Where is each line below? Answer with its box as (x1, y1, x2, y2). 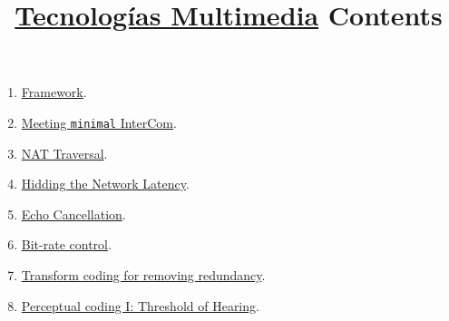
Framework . (21, 83, 87, 102)
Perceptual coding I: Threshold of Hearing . (21, 296, 259, 315)
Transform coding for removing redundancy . (21, 266, 266, 284)
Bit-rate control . (21, 235, 112, 254)
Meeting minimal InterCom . (21, 112, 177, 131)
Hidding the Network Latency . (21, 174, 190, 193)
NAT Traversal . (21, 143, 108, 162)
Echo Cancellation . (21, 204, 126, 223)
